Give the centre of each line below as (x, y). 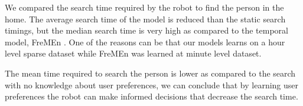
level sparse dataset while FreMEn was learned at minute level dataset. (133, 53)
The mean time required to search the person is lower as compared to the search (150, 73)
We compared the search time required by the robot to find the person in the (144, 7)
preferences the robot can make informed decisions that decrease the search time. (151, 96)
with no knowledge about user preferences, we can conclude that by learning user (152, 85)
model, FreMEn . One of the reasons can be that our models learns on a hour (145, 42)
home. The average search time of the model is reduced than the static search (145, 19)
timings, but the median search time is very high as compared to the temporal (146, 30)
